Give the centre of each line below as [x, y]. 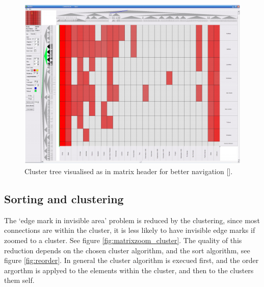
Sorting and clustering [64, 199]
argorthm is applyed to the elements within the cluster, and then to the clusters [129, 270]
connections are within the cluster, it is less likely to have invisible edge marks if [130, 230]
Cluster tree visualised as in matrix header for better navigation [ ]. [129, 171]
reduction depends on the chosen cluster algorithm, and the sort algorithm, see [127, 250]
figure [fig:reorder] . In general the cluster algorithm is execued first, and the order [131, 260]
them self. [19, 280]
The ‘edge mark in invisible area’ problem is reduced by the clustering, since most [132, 220]
